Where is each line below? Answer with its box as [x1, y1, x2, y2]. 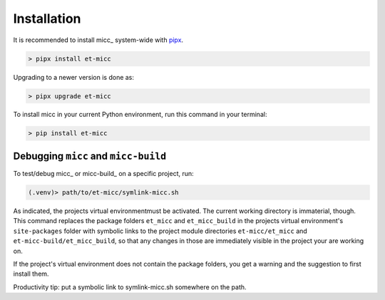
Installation [13, 11, 81, 26]
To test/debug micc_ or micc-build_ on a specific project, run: [13, 169, 194, 177]
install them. [13, 269, 49, 278]
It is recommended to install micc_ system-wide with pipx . [13, 36, 184, 44]
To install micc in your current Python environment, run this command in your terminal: [13, 110, 267, 119]
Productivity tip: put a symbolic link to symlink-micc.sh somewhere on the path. [13, 282, 247, 291]
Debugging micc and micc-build [13, 150, 167, 162]
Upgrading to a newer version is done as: [13, 73, 135, 81]
